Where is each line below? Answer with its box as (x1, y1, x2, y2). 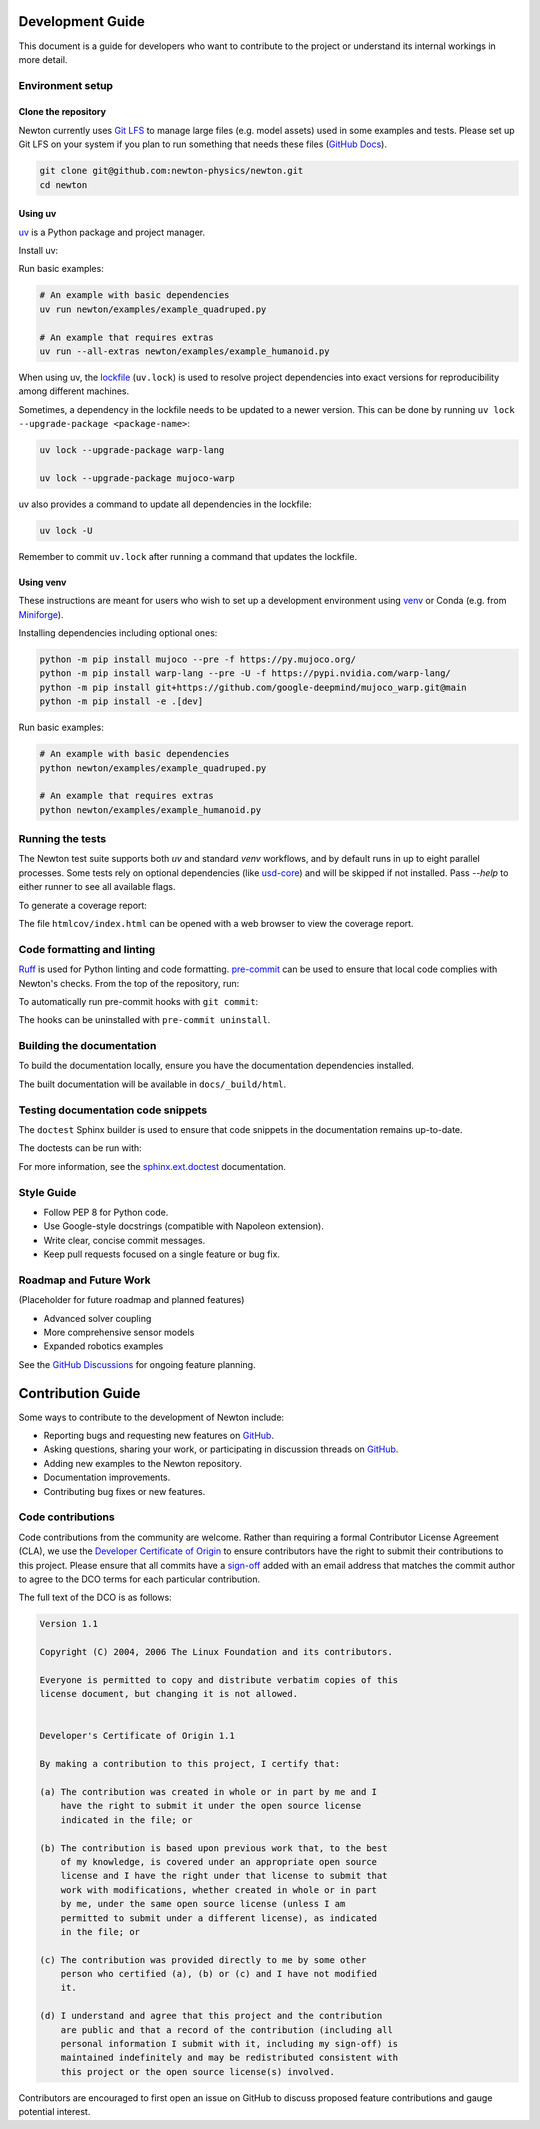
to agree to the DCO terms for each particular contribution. (18, 1573, 260, 1585)
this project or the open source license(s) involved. (60, 2066, 335, 2077)
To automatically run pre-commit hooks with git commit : (18, 995, 259, 1007)
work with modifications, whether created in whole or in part (60, 1884, 378, 1895)
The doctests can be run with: (18, 1142, 142, 1154)
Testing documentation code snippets (18, 1103, 208, 1117)
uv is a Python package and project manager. (18, 226, 206, 238)
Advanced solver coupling (43, 1312, 152, 1324)
